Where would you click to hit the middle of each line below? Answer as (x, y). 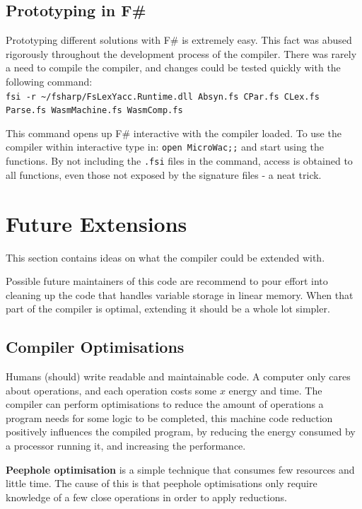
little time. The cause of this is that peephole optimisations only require (162, 483)
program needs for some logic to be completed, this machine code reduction (169, 417)
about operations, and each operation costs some (111, 390)
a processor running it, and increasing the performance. (126, 446)
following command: (49, 81)
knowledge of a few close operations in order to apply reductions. (146, 497)
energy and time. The (275, 390)
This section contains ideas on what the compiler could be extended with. (165, 257)
